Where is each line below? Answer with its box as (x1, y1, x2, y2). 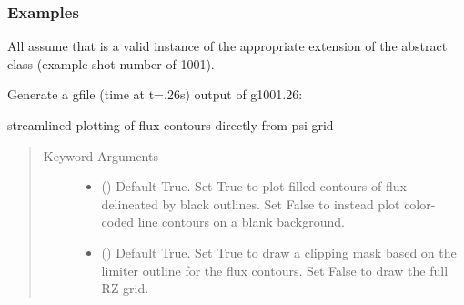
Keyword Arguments (43, 146, 158, 165)
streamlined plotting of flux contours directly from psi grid (7, 116, 334, 134)
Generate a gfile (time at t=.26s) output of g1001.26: (7, 85, 303, 104)
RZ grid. (101, 279, 149, 298)
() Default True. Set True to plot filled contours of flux (101, 177, 407, 196)
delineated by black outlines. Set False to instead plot (101, 194, 400, 213)
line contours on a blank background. (137, 212, 345, 231)
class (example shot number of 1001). (7, 54, 215, 73)
